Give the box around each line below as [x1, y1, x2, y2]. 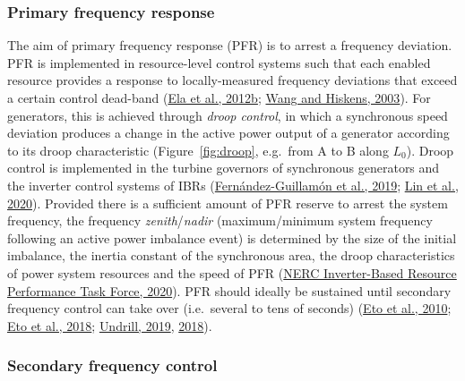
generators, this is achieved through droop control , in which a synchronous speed [7, 106, 448, 124]
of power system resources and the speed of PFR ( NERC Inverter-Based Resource [7, 263, 457, 282]
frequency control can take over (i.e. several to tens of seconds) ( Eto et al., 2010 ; [7, 299, 452, 317]
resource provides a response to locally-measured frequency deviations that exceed [7, 71, 458, 89]
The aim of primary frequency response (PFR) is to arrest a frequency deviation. [7, 36, 452, 55]
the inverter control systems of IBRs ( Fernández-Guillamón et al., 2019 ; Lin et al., [7, 175, 459, 194]
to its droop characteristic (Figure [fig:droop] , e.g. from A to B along [7, 140, 389, 159]
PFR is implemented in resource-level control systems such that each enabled [7, 53, 431, 72]
